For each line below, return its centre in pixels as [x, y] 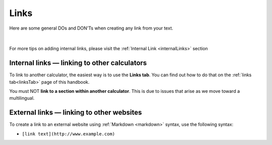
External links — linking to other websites [76, 113]
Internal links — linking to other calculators [78, 63]
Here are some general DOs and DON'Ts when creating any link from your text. [91, 28]
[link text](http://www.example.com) [69, 134]
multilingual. [22, 98]
